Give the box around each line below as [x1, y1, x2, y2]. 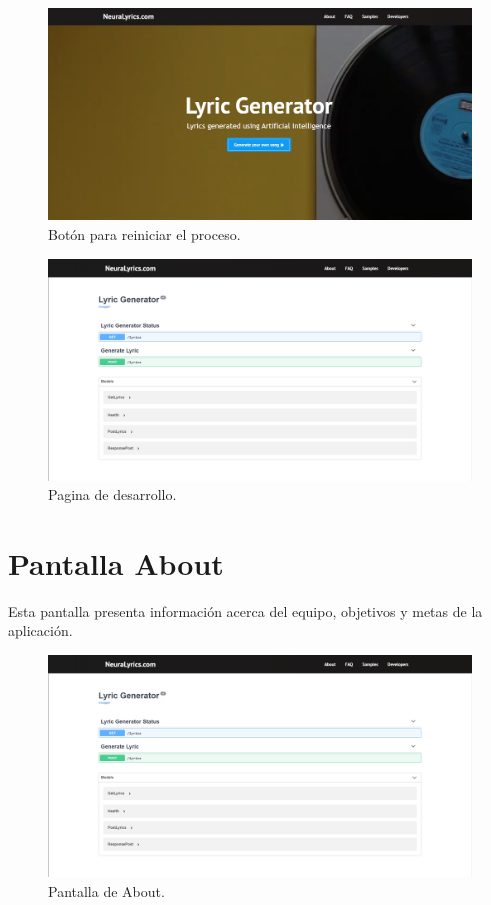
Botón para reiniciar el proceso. [48, 224, 241, 244]
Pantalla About [8, 542, 224, 583]
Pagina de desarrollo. [48, 484, 177, 505]
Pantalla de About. [48, 880, 165, 901]
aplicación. [8, 620, 73, 641]
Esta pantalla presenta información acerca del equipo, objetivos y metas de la [8, 600, 483, 621]
